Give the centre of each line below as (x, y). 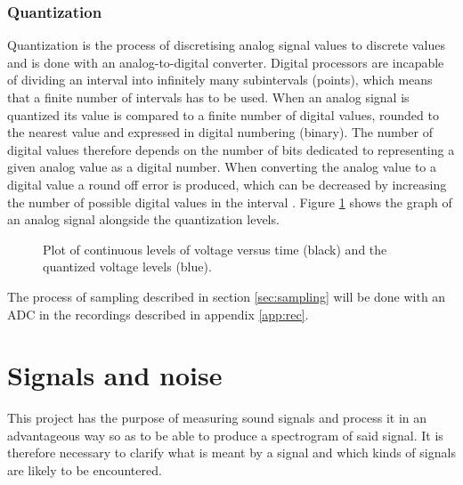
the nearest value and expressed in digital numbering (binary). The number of (220, 132)
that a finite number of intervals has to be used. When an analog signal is (208, 97)
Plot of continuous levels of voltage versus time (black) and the (215, 249)
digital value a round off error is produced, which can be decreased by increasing (227, 184)
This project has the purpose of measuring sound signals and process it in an (217, 418)
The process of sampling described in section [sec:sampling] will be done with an (227, 296)
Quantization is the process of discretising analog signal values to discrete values (226, 45)
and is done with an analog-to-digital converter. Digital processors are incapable (226, 62)
